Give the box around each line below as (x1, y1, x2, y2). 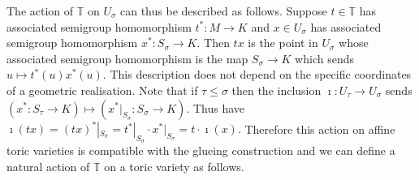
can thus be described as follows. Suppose (120, 2, 327, 19)
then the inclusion (231, 81, 322, 98)
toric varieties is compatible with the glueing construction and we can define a (6, 142, 395, 159)
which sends (295, 49, 354, 66)
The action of (6, 2, 74, 19)
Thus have (192, 99, 245, 116)
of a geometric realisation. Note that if (6, 81, 198, 98)
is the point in (248, 34, 318, 51)
